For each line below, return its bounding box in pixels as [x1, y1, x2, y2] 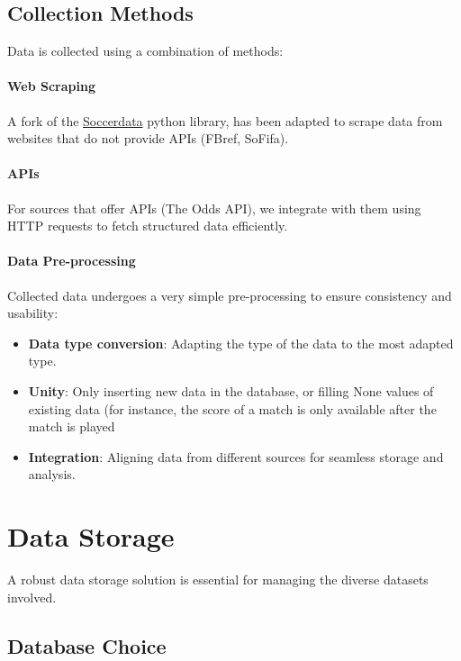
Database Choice [7, 631, 167, 659]
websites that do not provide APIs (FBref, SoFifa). [7, 129, 289, 148]
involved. [7, 587, 57, 606]
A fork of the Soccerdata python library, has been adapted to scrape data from [7, 111, 443, 130]
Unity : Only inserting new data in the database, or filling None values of [28, 381, 434, 400]
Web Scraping [7, 77, 95, 95]
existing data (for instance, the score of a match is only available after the [28, 399, 437, 418]
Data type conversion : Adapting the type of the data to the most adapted [28, 333, 454, 352]
